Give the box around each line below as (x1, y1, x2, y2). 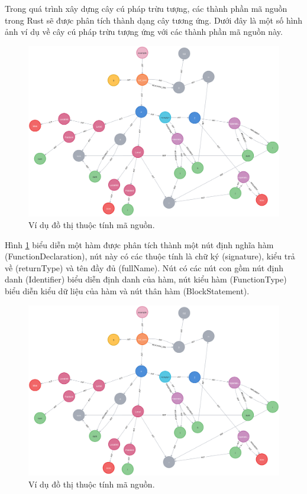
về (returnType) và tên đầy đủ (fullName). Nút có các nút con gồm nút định (5, 261, 284, 274)
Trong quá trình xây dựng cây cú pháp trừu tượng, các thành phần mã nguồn (5, 2, 287, 14)
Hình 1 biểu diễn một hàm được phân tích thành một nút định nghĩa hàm (5, 238, 274, 251)
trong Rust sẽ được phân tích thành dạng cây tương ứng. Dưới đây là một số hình (5, 14, 303, 26)
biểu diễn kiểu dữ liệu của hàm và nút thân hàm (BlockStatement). (5, 284, 250, 297)
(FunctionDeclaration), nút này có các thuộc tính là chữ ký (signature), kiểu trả (5, 250, 295, 262)
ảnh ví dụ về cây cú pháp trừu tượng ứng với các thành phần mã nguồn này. (5, 25, 283, 38)
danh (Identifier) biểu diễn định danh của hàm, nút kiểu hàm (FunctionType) (5, 273, 287, 285)
